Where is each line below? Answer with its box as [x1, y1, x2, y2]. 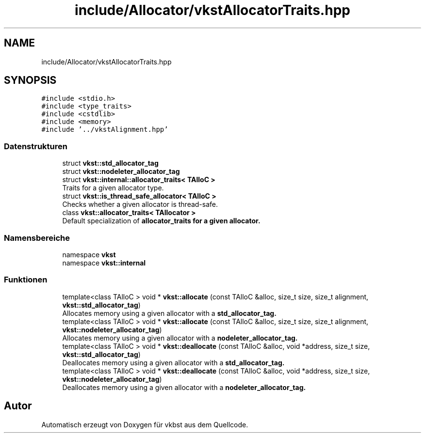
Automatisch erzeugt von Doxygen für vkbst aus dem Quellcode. [41, 420, 248, 429]
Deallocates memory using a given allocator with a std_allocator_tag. [62, 358, 285, 367]
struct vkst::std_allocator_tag [62, 159, 159, 168]
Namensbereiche [4, 233, 70, 243]
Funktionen [4, 275, 48, 285]
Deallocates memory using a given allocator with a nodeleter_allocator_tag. [62, 383, 306, 391]
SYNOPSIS [4, 74, 57, 87]
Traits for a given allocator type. [62, 184, 164, 192]
